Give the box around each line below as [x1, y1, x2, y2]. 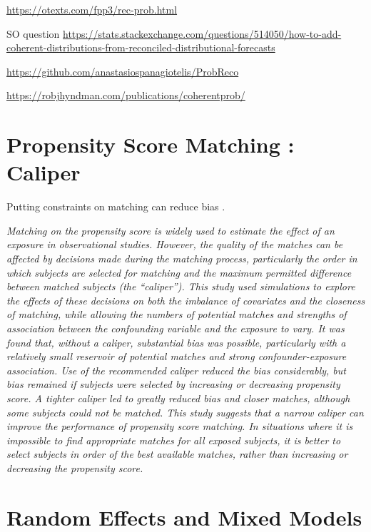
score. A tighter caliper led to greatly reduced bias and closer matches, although [6, 391, 350, 405]
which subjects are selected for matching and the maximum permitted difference [6, 265, 352, 280]
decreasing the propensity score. [6, 460, 143, 475]
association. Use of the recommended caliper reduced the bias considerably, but [6, 362, 346, 377]
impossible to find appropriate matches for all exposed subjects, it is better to [6, 432, 341, 447]
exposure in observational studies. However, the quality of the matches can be [6, 237, 343, 252]
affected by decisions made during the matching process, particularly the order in [6, 251, 357, 266]
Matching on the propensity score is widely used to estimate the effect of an [6, 222, 335, 237]
